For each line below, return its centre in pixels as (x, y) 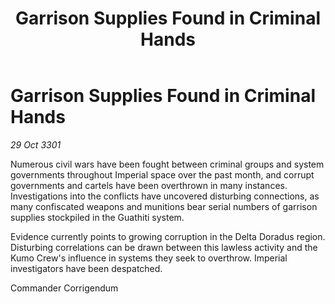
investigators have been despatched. (86, 268)
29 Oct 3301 (36, 144)
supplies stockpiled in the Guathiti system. (97, 217)
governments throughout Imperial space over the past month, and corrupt (162, 174)
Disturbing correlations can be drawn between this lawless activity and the (164, 247)
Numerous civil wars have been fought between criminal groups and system (167, 164)
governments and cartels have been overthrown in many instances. (149, 185)
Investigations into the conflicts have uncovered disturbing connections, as (165, 196)
